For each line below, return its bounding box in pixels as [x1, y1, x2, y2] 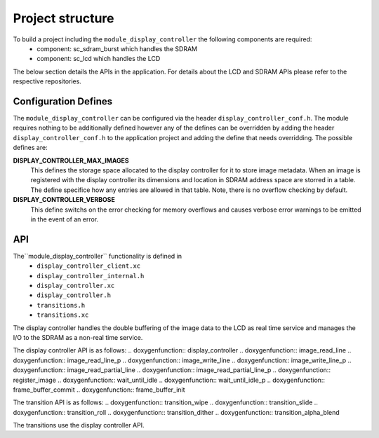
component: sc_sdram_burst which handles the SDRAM [36, 44, 198, 53]
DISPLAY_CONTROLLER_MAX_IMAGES [13, 156, 129, 165]
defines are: [13, 144, 48, 152]
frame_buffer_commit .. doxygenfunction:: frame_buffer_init [13, 385, 185, 394]
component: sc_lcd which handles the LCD [36, 55, 161, 63]
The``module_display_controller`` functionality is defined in [13, 252, 182, 260]
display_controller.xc [36, 282, 115, 289]
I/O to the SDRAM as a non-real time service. [13, 333, 143, 341]
